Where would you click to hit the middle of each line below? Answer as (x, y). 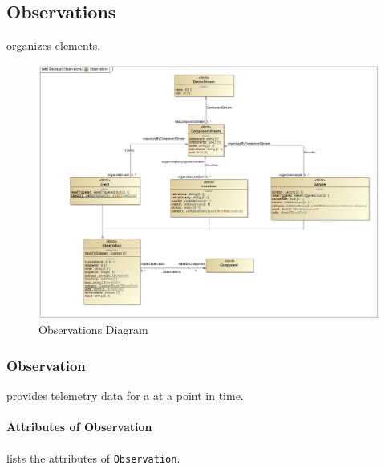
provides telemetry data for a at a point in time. (125, 396)
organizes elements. (54, 45)
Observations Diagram (93, 330)
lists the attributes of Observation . (93, 457)
